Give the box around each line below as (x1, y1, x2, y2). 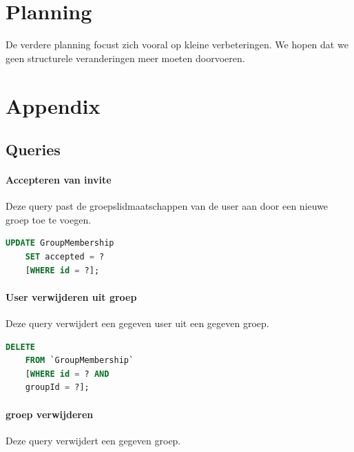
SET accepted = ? (25, 252, 105, 262)
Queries (6, 139, 61, 160)
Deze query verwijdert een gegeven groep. (6, 433, 181, 447)
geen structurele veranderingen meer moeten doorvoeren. (6, 50, 245, 65)
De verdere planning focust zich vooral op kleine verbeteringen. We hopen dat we (6, 37, 348, 52)
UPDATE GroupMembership (6, 238, 114, 248)
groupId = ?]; (25, 382, 90, 393)
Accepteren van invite (6, 173, 112, 187)
